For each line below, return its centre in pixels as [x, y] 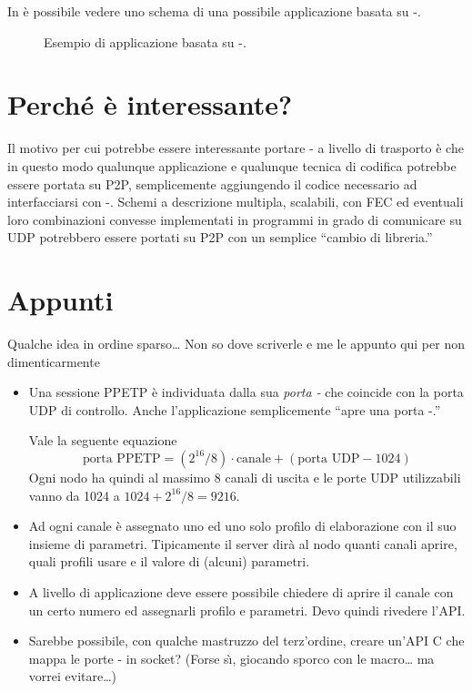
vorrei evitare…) [73, 676]
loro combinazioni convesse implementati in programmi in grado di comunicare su [235, 219]
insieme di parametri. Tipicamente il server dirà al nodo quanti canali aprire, [243, 543]
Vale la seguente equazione [103, 440]
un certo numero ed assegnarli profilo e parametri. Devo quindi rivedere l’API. [247, 610]
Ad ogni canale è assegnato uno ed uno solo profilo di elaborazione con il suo [242, 526]
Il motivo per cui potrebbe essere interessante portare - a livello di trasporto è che [236, 148]
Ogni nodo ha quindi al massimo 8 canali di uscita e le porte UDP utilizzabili [245, 477]
